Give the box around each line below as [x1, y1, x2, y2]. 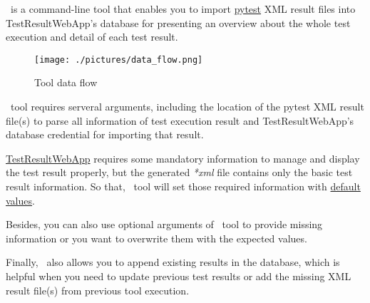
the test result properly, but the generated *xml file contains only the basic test [6, 165, 353, 180]
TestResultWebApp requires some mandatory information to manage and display [6, 150, 360, 165]
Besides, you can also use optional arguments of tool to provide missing [6, 217, 323, 232]
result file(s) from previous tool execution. [6, 282, 190, 297]
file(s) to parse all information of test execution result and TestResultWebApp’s [6, 113, 354, 128]
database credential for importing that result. [6, 127, 204, 142]
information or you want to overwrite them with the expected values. [6, 230, 307, 245]
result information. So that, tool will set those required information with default [6, 179, 361, 193]
